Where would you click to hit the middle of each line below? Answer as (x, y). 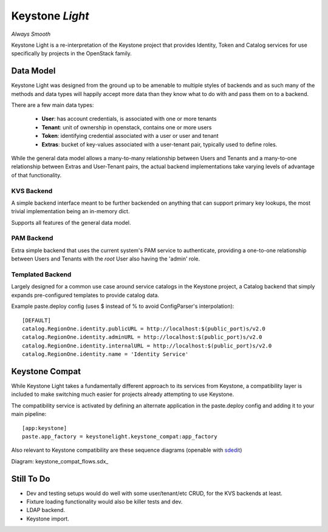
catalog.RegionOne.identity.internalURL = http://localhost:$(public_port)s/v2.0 (147, 346)
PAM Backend (32, 238)
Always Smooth (31, 34)
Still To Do (31, 479)
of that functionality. (36, 175)
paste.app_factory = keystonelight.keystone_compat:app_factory (120, 436)
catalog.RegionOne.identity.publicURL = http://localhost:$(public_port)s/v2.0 (144, 329)
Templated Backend (41, 275)
